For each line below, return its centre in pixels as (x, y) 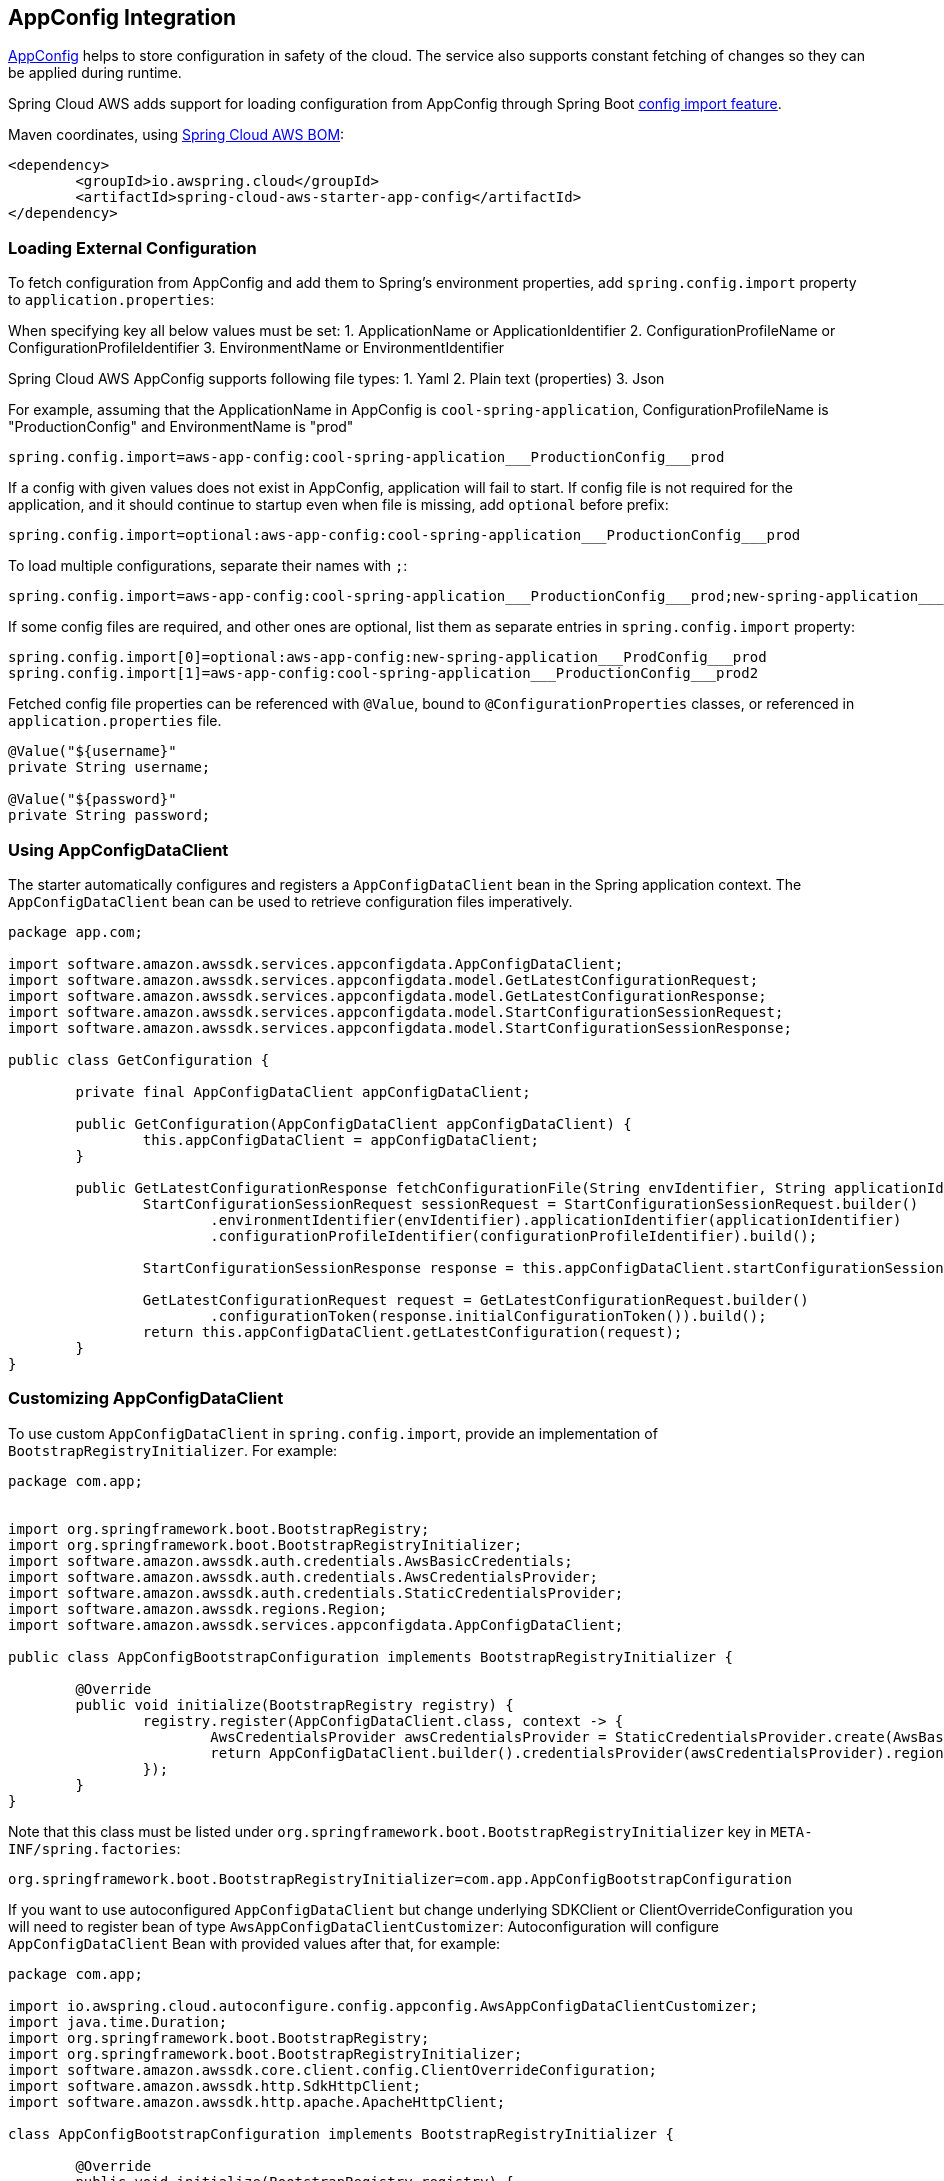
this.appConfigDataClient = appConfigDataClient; (341, 1139)
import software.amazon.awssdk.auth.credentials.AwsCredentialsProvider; (303, 1576)
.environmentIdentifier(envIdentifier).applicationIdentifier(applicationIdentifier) (556, 1219)
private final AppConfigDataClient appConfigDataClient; (303, 1091)
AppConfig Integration (122, 17)
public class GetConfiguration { (139, 1059)
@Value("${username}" (92, 751)
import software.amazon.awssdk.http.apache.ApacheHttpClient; (257, 2101)
